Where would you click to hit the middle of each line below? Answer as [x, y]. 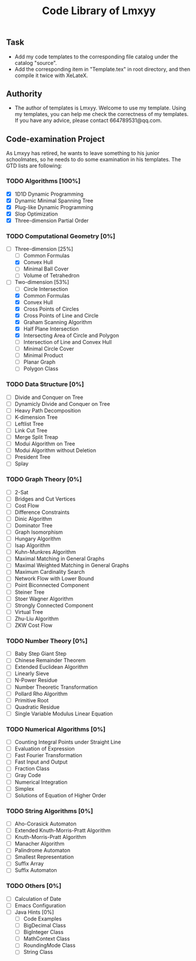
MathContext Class [46, 939]
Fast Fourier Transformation [48, 755]
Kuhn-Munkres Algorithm [45, 552]
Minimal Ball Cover [46, 269]
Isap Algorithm [32, 546]
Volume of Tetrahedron [52, 276]
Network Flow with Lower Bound [54, 579]
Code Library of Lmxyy [99, 11]
